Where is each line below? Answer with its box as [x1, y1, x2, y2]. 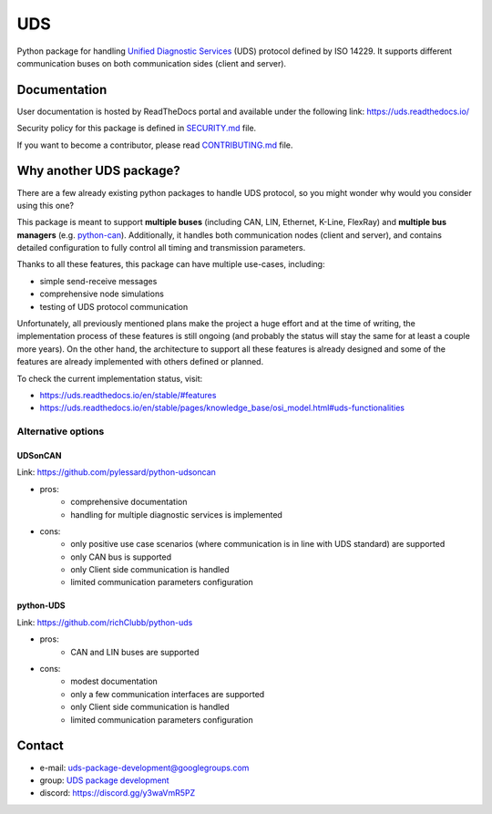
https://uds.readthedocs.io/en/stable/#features [39, 390, 217, 400]
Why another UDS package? [16, 163, 181, 179]
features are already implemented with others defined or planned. [16, 356, 264, 367]
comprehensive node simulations [39, 288, 164, 300]
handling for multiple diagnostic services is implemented [70, 509, 282, 520]
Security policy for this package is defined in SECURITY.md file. [16, 123, 257, 134]
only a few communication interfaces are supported [70, 688, 265, 699]
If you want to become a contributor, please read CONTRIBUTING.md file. [16, 139, 293, 150]
